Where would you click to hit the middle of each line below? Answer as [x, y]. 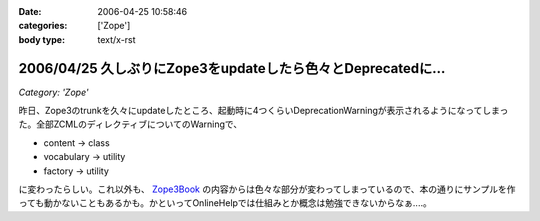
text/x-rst [116, 39]
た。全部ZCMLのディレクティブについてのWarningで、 [130, 124]
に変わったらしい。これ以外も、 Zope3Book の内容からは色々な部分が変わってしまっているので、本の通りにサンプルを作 [267, 189]
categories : [43, 26]
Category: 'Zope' [53, 92]
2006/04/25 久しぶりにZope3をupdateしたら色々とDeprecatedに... [232, 68]
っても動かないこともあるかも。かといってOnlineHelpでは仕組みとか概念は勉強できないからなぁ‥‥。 [225, 203]
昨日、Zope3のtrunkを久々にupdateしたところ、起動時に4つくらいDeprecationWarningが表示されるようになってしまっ [263, 111]
